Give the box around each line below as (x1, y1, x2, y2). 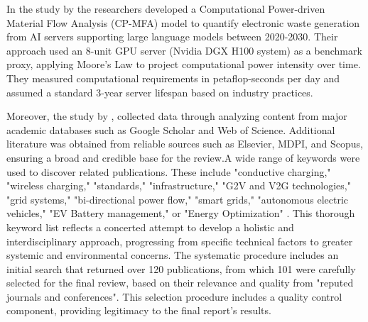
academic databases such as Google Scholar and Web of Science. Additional (6, 122, 335, 137)
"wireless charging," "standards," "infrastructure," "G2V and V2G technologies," (6, 178, 351, 193)
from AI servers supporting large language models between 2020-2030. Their (6, 29, 338, 44)
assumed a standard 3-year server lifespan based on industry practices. (6, 84, 313, 99)
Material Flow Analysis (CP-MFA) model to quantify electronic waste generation (6, 15, 360, 30)
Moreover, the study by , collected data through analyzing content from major (6, 109, 347, 123)
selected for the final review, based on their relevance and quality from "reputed (6, 275, 354, 290)
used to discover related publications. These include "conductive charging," (6, 164, 331, 179)
